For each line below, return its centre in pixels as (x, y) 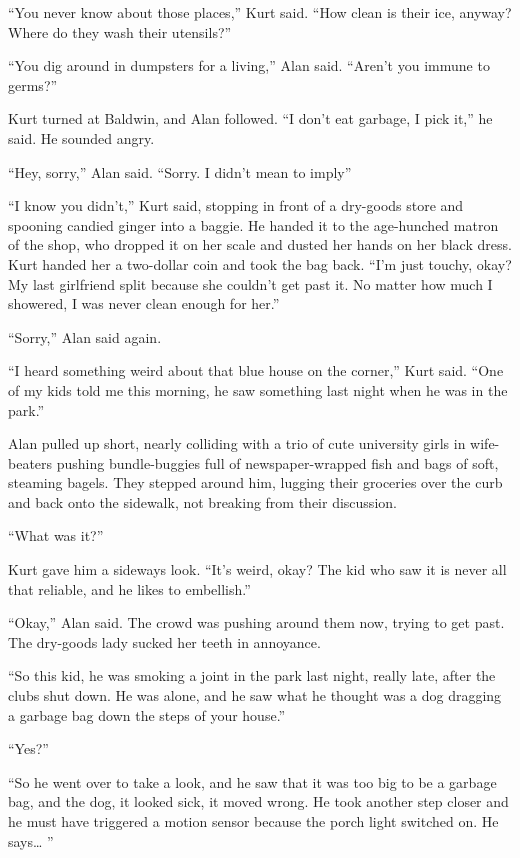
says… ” (31, 840)
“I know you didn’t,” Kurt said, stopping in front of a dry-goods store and (236, 205)
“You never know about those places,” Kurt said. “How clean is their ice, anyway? (260, 12)
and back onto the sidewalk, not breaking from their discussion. (202, 501)
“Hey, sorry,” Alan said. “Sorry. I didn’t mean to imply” (180, 171)
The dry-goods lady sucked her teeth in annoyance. (164, 641)
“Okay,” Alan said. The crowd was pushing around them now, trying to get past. (256, 622)
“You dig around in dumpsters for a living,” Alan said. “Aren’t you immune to (249, 65)
